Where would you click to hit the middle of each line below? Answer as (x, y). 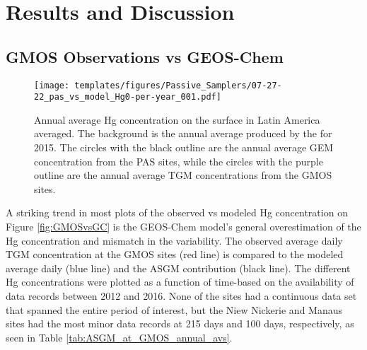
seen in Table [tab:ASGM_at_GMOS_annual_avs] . (119, 337)
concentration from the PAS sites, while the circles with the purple (179, 161)
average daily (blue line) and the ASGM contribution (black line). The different (178, 268)
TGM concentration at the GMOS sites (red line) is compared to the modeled (175, 254)
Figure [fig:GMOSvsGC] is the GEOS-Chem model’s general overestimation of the (183, 227)
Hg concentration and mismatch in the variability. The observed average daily (174, 240)
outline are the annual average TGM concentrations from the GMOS (183, 175)
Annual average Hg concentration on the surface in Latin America (177, 119)
